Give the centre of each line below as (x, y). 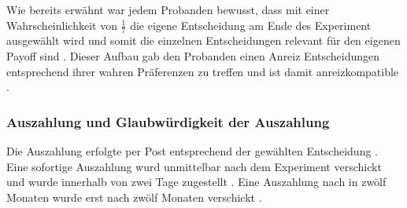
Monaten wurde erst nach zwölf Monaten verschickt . (134, 197)
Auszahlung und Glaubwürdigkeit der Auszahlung (168, 121)
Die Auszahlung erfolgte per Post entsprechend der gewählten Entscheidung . (192, 151)
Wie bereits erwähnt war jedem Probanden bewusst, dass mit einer (168, 9)
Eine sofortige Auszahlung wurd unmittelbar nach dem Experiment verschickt (194, 166)
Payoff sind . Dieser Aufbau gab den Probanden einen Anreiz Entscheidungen (193, 56)
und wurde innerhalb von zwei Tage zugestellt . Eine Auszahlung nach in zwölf (196, 182)
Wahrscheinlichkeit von (62, 25)
